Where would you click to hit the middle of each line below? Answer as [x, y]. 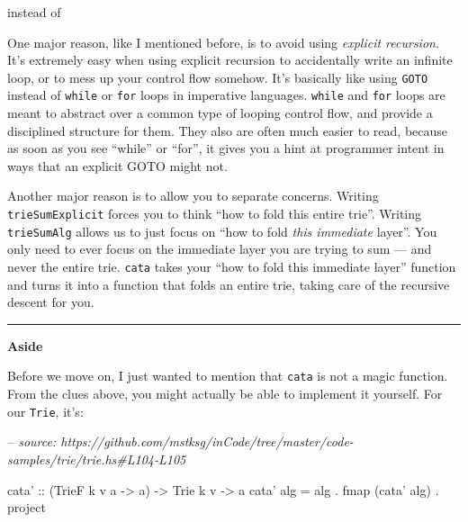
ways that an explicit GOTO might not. [117, 165]
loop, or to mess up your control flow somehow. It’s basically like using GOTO [218, 77]
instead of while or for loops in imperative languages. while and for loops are [226, 95]
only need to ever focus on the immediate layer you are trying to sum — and [220, 249]
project [27, 507]
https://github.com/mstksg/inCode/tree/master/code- [207, 441]
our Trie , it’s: [45, 411]
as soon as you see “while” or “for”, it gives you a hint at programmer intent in [226, 148]
